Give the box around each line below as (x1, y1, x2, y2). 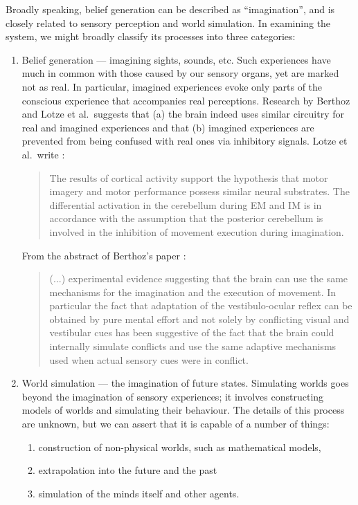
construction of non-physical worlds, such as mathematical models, (38, 439, 321, 454)
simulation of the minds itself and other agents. (38, 486, 240, 500)
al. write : (21, 147, 65, 161)
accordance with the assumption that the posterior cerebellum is (49, 211, 323, 226)
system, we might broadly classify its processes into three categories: (6, 29, 296, 44)
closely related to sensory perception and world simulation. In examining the (6, 15, 331, 30)
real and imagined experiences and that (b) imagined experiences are (21, 120, 314, 134)
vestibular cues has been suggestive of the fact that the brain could (49, 325, 334, 340)
